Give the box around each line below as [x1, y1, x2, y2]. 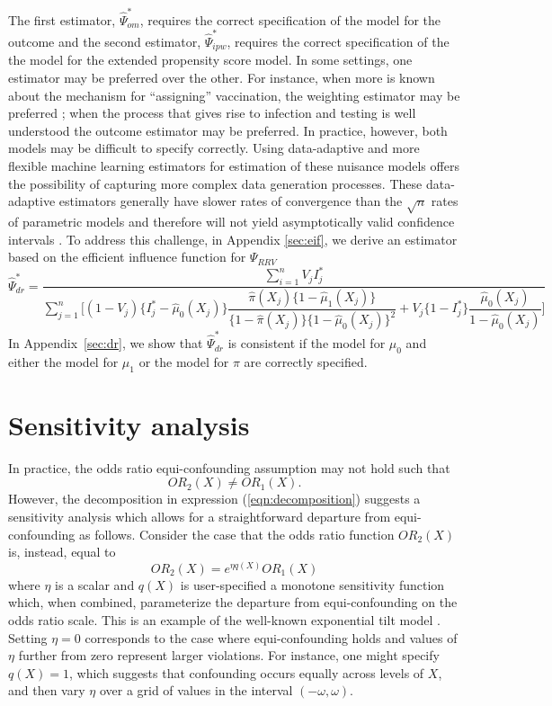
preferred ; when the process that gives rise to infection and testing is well [8, 103, 416, 122]
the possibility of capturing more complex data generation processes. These [8, 174, 423, 192]
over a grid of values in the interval [99, 681, 293, 700]
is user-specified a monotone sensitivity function [180, 575, 445, 594]
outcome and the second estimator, [8, 32, 201, 51]
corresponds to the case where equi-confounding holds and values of [85, 628, 458, 647]
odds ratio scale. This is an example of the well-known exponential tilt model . [8, 610, 441, 629]
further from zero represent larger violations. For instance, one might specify [18, 646, 440, 665]
